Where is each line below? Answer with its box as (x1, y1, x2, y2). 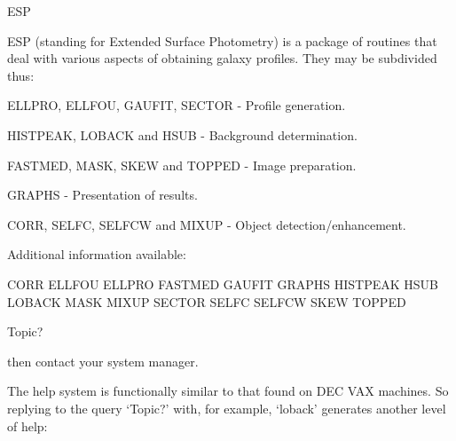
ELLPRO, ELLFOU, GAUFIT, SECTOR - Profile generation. (7, 96, 346, 114)
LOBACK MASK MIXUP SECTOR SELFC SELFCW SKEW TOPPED (7, 292, 406, 311)
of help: (7, 416, 48, 435)
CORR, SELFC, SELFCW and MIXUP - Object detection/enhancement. (7, 215, 406, 233)
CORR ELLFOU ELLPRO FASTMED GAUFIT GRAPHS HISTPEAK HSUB (7, 274, 438, 293)
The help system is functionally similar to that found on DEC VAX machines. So (7, 382, 449, 400)
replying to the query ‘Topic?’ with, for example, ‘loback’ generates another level (7, 398, 446, 417)
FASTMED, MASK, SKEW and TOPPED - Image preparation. (7, 155, 357, 174)
